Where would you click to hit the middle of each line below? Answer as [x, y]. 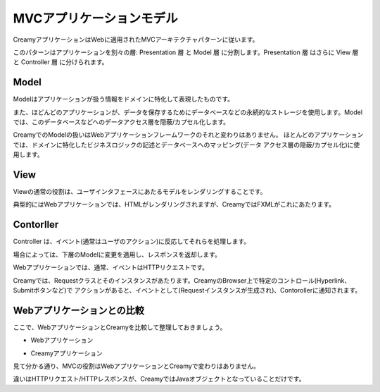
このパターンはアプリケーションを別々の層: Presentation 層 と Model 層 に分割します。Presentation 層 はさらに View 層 [186, 52]
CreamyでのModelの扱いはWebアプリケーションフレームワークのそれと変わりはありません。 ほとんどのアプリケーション [188, 135]
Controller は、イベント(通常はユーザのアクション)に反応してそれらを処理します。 [132, 241]
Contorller [36, 225]
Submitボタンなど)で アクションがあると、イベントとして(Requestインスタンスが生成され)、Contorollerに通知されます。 [187, 290]
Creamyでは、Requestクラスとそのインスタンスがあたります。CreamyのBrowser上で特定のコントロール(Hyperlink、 [182, 280]
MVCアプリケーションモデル [96, 18]
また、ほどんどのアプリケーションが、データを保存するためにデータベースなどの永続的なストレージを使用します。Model [188, 112]
